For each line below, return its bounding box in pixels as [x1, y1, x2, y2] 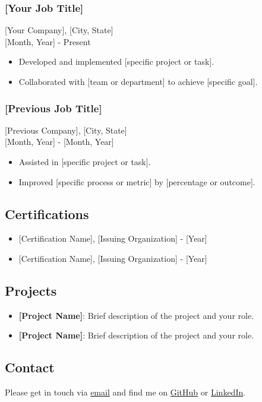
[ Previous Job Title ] [5, 100, 102, 115]
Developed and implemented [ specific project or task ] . [18, 55, 214, 68]
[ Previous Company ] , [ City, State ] [5, 124, 127, 136]
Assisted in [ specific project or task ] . [18, 156, 151, 167]
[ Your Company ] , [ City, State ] [5, 24, 113, 36]
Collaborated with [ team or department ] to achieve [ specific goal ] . [18, 75, 258, 87]
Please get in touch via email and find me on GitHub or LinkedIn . [5, 386, 246, 398]
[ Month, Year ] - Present [5, 35, 91, 48]
